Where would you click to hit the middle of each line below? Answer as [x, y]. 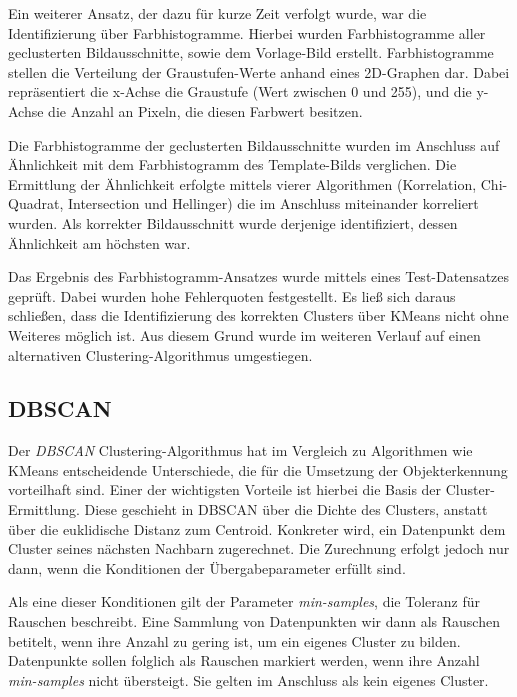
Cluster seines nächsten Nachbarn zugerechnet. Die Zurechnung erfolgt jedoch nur [259, 548]
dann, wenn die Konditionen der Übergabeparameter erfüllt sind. [207, 567]
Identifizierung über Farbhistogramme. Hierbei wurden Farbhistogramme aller [247, 32]
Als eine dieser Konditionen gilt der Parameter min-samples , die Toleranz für [244, 601]
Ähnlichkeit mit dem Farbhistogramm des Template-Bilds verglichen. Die [232, 164]
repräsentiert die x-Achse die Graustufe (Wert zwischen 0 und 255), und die [240, 91]
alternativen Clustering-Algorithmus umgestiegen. [160, 354]
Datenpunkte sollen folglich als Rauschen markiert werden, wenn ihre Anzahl [244, 660]
